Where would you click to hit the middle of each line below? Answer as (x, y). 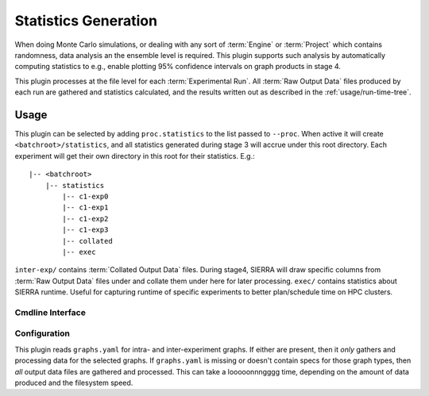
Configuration (43, 333)
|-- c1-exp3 (85, 230)
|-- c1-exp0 (85, 196)
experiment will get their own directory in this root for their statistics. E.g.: (135, 156)
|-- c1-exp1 (85, 208)
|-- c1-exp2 (85, 219)
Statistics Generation (86, 21)
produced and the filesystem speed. (74, 383)
